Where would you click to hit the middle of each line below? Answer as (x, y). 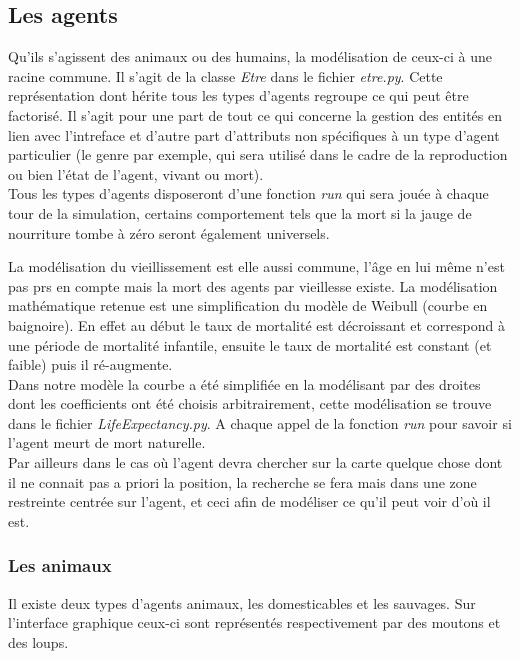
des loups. (38, 641)
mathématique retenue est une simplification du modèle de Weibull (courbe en (248, 305)
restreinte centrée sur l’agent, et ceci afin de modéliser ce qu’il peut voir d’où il (249, 501)
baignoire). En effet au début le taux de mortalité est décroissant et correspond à (256, 324)
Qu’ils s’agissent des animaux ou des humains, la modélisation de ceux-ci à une (250, 56)
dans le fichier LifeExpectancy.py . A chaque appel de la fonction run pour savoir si (260, 422)
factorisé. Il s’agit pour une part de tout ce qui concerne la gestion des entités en (255, 114)
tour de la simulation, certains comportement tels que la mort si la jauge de (240, 212)
